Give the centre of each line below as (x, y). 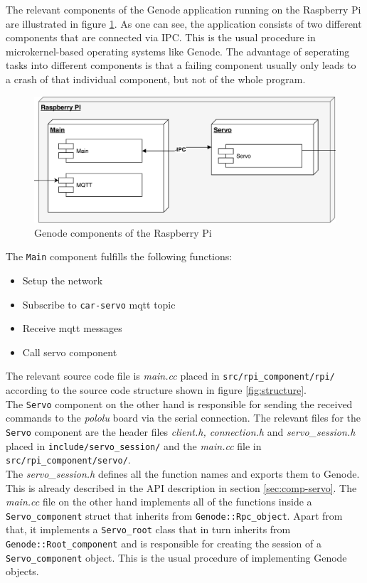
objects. (22, 571)
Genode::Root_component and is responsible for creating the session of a (164, 544)
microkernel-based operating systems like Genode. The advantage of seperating (178, 51)
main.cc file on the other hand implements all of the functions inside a (159, 502)
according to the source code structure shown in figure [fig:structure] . (156, 390)
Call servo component (70, 352)
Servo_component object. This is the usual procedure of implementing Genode (176, 557)
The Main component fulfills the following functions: (119, 256)
